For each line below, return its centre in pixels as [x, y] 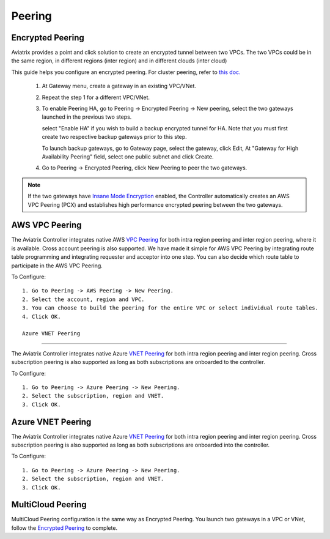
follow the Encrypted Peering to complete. [64, 528]
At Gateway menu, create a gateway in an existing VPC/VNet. [119, 86]
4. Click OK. [42, 316]
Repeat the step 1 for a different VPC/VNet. [96, 97]
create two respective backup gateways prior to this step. [115, 137]
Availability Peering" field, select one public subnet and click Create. [128, 157]
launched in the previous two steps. [87, 117]
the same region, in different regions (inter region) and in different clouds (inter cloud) [119, 61]
